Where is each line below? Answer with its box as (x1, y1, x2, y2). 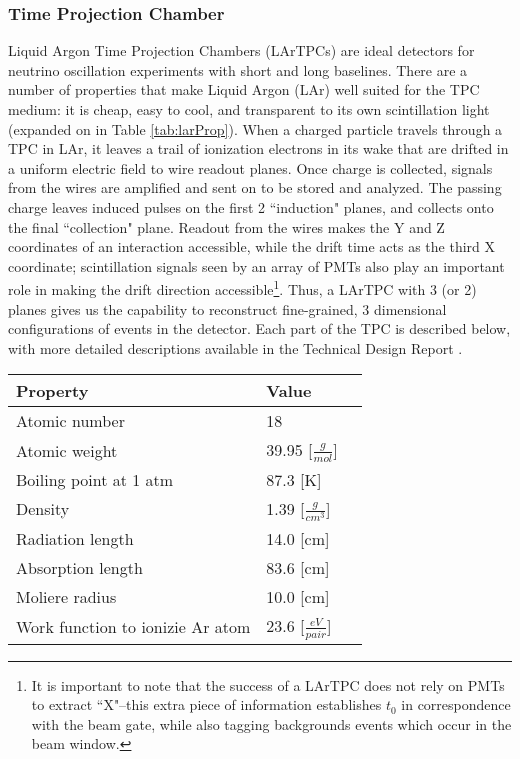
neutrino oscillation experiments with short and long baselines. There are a (8, 59, 468, 80)
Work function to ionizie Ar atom (16, 615, 251, 639)
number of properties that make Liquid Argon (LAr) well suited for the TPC (8, 79, 480, 100)
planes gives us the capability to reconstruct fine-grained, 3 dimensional (8, 298, 447, 319)
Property (16, 379, 89, 403)
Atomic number (16, 409, 125, 433)
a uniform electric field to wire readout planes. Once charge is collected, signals (8, 157, 493, 178)
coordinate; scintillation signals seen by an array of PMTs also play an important (8, 255, 505, 276)
